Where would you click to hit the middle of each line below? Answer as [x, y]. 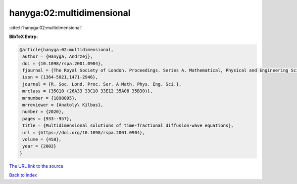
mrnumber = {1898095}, [50, 98]
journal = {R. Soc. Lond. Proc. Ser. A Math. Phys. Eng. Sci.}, [102, 84]
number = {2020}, [43, 112]
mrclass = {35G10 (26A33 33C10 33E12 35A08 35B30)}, [88, 91]
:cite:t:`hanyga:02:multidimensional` [46, 28]
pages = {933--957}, [47, 119]
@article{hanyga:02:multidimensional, [67, 50]
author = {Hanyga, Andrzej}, [58, 56]
